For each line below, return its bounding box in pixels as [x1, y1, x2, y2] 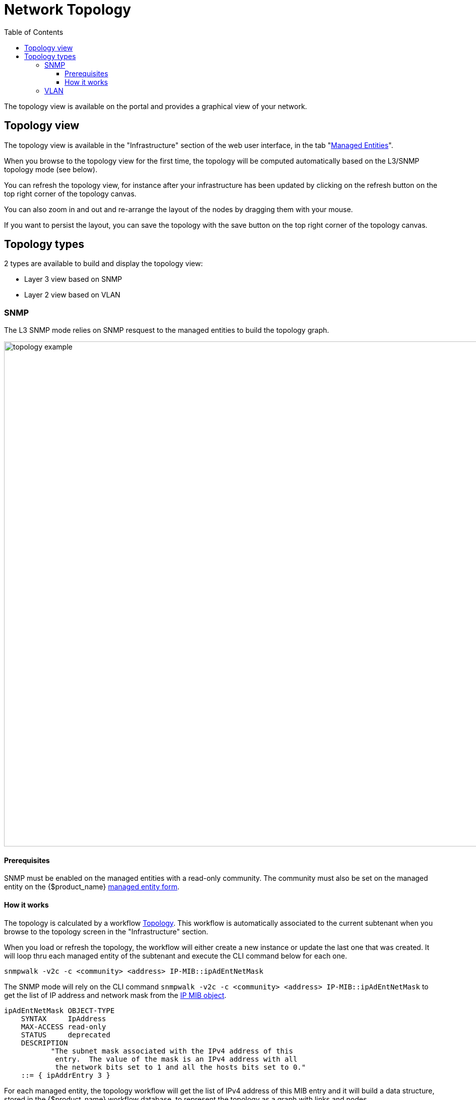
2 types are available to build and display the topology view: [4, 259, 203, 268]
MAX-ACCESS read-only [21, 1022, 106, 1031]
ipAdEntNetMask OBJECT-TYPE [4, 1006, 115, 1015]
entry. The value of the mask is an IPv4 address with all [55, 1055, 297, 1063]
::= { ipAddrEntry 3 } [21, 1071, 110, 1079]
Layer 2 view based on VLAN [24, 290, 121, 299]
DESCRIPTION [21, 1038, 68, 1047]
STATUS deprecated [21, 1030, 110, 1039]
